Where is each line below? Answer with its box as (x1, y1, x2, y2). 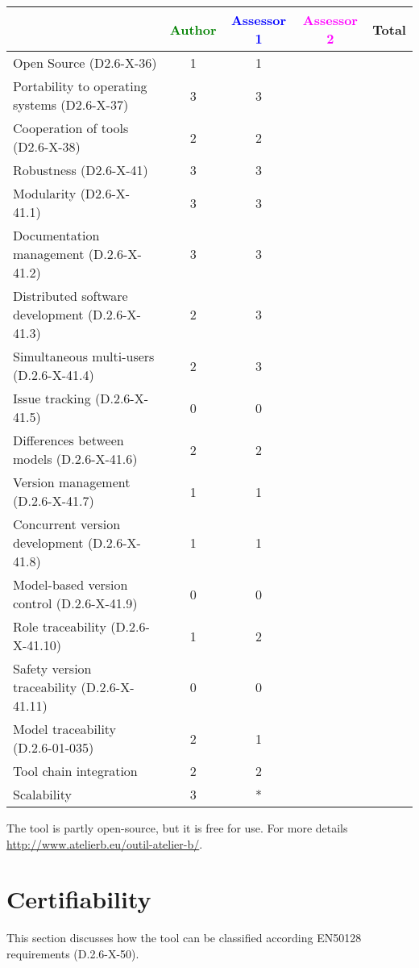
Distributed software (13, 286, 128, 305)
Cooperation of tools (13, 119, 129, 137)
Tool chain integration (13, 761, 138, 780)
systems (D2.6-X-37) (13, 95, 129, 114)
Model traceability (13, 720, 117, 738)
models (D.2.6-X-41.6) (13, 449, 138, 468)
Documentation (13, 226, 100, 244)
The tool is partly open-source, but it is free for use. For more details (6, 820, 348, 836)
